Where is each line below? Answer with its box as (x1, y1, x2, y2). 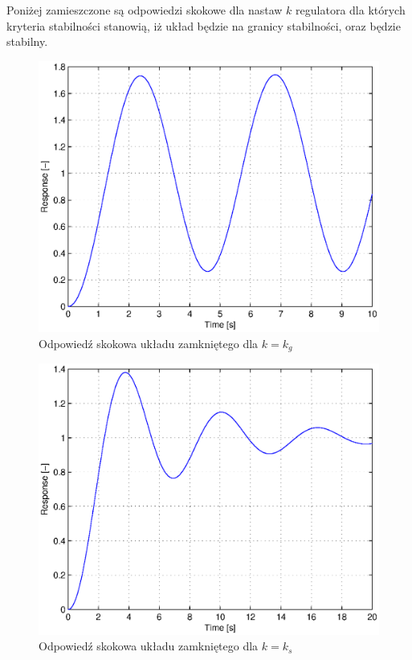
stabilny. (6, 33, 48, 50)
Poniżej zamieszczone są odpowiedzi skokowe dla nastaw (6, 2, 283, 18)
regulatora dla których (296, 2, 406, 18)
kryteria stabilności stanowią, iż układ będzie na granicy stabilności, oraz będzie (6, 17, 401, 34)
